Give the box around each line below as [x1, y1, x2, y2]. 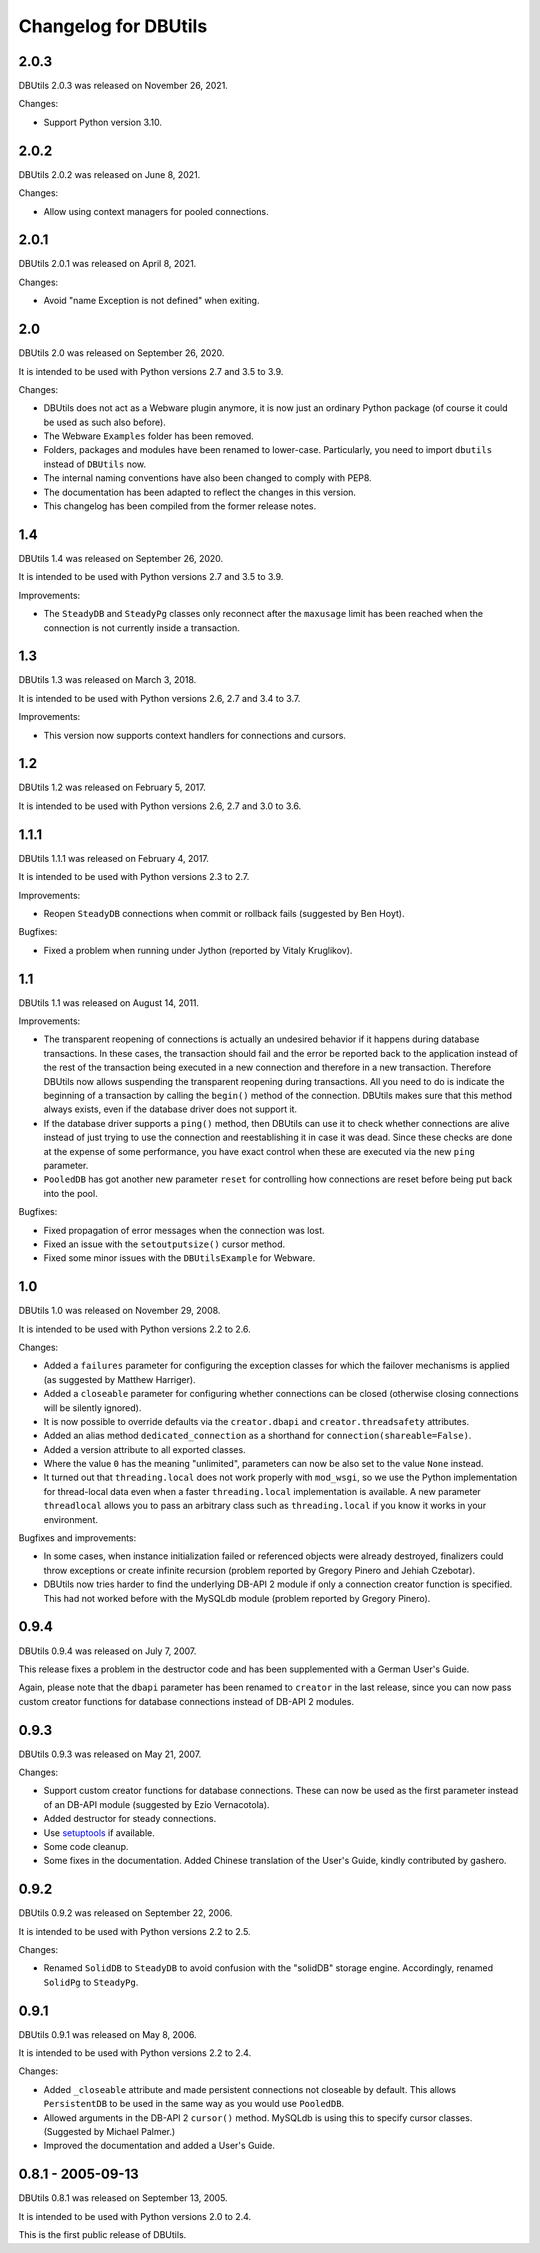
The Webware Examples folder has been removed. [43, 430, 254, 442]
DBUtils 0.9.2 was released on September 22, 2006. [18, 1907, 233, 1919]
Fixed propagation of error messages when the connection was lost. [43, 1224, 325, 1236]
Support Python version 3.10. [43, 116, 163, 128]
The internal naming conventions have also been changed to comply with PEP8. [43, 472, 372, 484]
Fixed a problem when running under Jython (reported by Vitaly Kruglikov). [43, 944, 353, 956]
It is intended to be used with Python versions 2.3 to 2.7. [18, 871, 250, 883]
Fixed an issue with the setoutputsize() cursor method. [43, 1238, 286, 1250]
